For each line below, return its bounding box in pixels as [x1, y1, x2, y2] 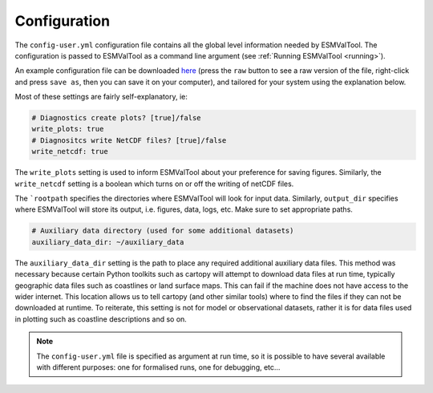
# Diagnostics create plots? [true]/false [31, 113, 201, 123]
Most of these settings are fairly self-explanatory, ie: [14, 92, 188, 102]
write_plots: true [31, 124, 104, 134]
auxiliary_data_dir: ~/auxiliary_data [31, 237, 184, 246]
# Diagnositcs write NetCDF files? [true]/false [31, 136, 227, 144]
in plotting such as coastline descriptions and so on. [14, 314, 188, 324]
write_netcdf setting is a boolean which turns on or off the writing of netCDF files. [14, 179, 294, 188]
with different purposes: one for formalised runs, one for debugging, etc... [36, 362, 281, 372]
